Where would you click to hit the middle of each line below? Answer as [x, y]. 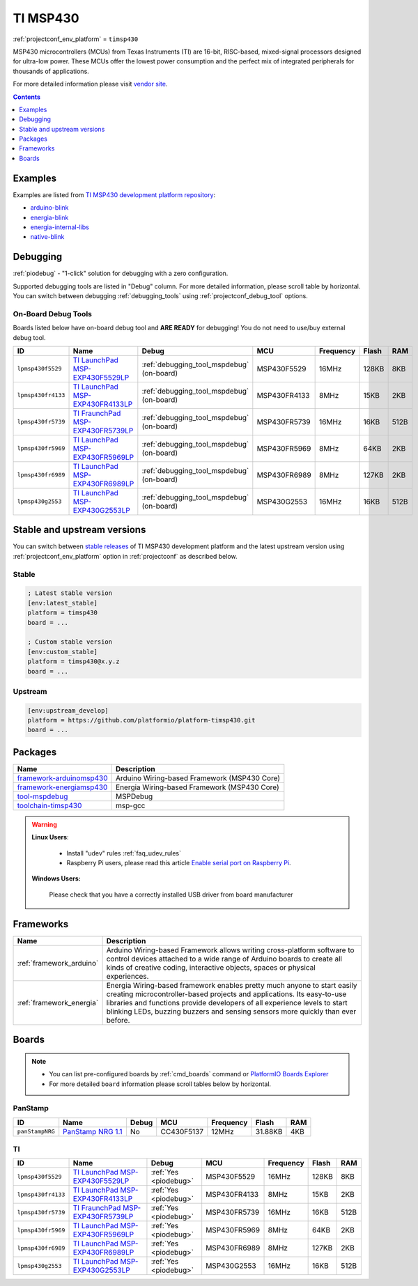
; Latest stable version [70, 593]
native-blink [47, 237]
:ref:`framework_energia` [58, 1002]
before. [118, 1020]
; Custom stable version [70, 642]
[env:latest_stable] [62, 603]
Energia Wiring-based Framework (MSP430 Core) [198, 787]
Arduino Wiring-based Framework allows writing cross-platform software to [230, 950]
